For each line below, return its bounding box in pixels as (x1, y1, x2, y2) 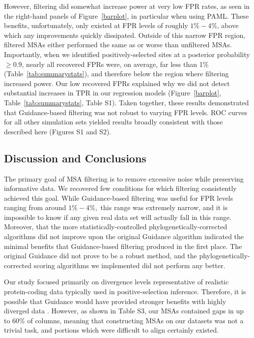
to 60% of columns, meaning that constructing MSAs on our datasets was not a (4, 315, 244, 325)
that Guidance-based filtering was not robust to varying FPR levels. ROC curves (4, 107, 247, 117)
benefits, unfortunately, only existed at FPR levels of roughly (4, 20, 188, 31)
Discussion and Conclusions (4, 150, 146, 165)
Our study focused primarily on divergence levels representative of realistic (4, 277, 229, 287)
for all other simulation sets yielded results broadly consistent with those (4, 117, 223, 127)
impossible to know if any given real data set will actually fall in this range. (4, 212, 232, 222)
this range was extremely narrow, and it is (100, 202, 228, 213)
